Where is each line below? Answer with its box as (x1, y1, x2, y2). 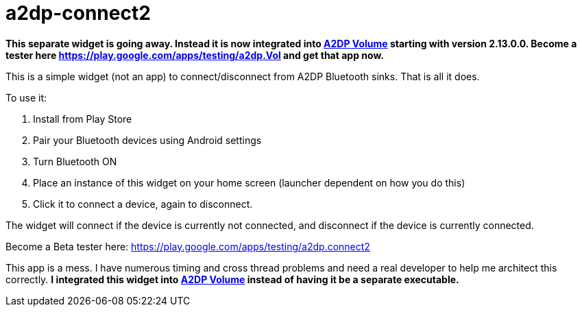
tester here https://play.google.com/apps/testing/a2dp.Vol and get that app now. (5, 49, 384, 61)
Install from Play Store (33, 112, 132, 125)
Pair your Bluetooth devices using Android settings (33, 134, 262, 146)
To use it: (5, 91, 47, 104)
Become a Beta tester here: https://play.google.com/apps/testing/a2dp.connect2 (5, 240, 370, 252)
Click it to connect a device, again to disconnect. (33, 197, 253, 210)
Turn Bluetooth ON (33, 155, 117, 167)
